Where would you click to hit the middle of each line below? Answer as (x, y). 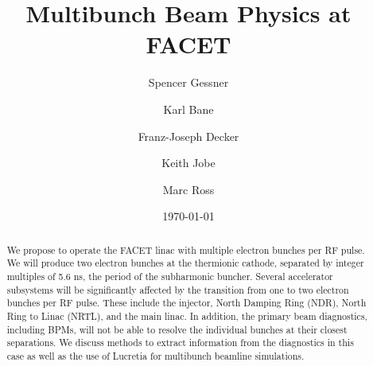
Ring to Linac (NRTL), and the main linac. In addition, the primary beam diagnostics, (187, 315)
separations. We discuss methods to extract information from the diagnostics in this (180, 343)
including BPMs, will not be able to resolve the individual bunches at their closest (177, 329)
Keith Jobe (188, 163)
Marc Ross (188, 189)
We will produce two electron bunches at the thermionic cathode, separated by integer (185, 263)
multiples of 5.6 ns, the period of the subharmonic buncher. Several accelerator (170, 276)
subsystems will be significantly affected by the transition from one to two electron (178, 289)
